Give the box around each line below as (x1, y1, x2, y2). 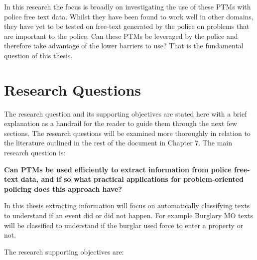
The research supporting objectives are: (4, 246, 124, 257)
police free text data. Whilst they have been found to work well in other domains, (4, 11, 254, 21)
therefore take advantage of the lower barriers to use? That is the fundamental (4, 40, 244, 51)
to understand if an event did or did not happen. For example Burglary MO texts (4, 210, 254, 221)
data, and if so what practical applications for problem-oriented (20, 174, 244, 184)
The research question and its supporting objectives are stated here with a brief (4, 108, 247, 119)
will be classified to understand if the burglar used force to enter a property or (4, 220, 244, 230)
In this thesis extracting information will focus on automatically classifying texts (4, 200, 250, 211)
